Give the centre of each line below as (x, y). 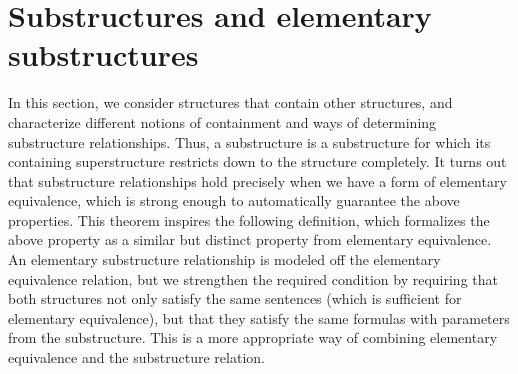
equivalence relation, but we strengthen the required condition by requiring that (253, 278)
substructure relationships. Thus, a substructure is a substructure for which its (249, 141)
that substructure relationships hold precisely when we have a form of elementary (257, 180)
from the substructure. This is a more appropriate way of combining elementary (253, 337)
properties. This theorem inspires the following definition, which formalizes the (249, 219)
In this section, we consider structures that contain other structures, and (230, 102)
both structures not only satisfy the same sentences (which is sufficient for (235, 298)
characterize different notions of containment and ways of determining (222, 121)
